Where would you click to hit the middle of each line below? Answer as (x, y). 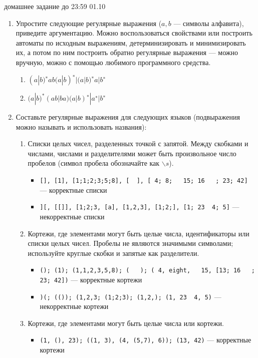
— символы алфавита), (209, 23)
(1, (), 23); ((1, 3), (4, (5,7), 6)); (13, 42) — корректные (146, 340)
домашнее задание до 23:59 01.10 (55, 6)
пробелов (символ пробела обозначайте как (94, 163)
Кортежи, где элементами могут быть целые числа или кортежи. (126, 323)
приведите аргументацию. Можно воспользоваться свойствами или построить (134, 33)
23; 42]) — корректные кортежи (91, 279)
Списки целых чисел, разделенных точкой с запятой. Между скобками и (138, 143)
